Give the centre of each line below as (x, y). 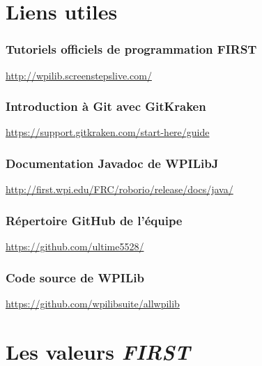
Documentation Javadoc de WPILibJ (112, 163)
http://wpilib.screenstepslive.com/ (79, 75)
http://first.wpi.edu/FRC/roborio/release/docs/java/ (120, 189)
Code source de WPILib (75, 277)
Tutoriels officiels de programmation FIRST (131, 49)
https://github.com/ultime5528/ (75, 246)
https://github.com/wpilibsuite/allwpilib (93, 303)
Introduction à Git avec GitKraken (106, 106)
